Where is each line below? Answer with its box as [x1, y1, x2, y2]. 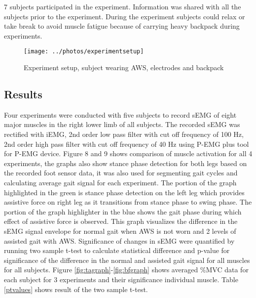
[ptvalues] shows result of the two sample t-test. [4, 284, 148, 294]
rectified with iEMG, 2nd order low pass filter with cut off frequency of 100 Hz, [4, 129, 244, 139]
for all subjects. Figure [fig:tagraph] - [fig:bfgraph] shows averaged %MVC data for [4, 264, 249, 275]
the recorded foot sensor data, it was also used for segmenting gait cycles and [4, 168, 238, 178]
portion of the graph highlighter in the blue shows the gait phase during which [4, 206, 242, 216]
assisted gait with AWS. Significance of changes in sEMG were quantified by [4, 235, 235, 246]
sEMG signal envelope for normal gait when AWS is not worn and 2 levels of [4, 225, 236, 236]
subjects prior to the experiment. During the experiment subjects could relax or [4, 11, 245, 21]
